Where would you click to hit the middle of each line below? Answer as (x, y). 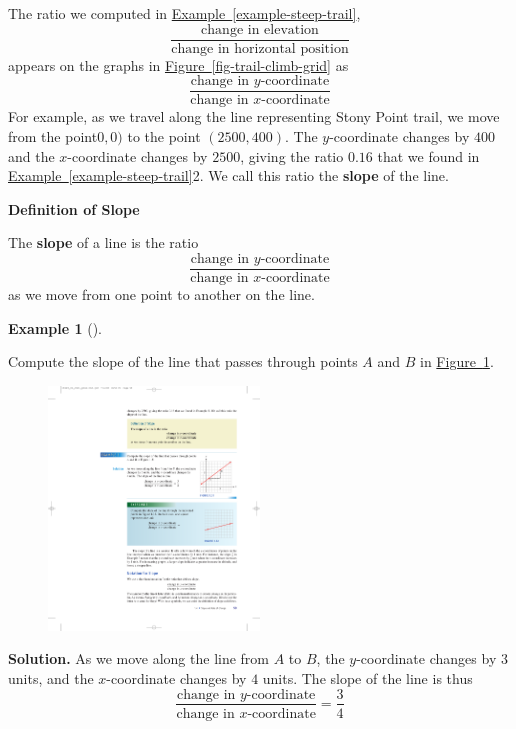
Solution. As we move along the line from (139, 658)
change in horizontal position (260, 48)
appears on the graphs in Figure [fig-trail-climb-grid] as (178, 64)
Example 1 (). (55, 327)
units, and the (51, 677)
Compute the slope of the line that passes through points (183, 361)
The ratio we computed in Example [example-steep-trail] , (184, 13)
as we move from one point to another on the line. (161, 293)
